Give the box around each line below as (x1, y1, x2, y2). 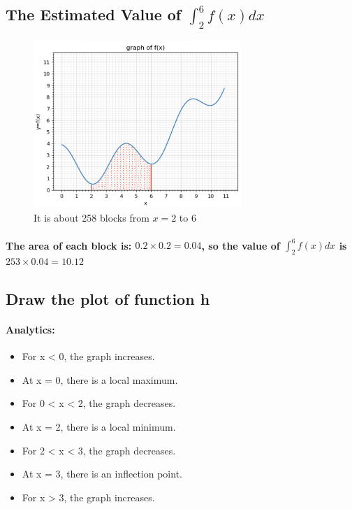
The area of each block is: (6, 238, 132, 252)
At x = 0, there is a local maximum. (22, 372, 178, 387)
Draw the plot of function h (6, 288, 210, 310)
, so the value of (201, 238, 280, 252)
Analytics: (6, 322, 55, 337)
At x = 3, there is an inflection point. (22, 466, 182, 481)
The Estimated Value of (6, 3, 182, 25)
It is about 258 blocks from (34, 210, 149, 224)
